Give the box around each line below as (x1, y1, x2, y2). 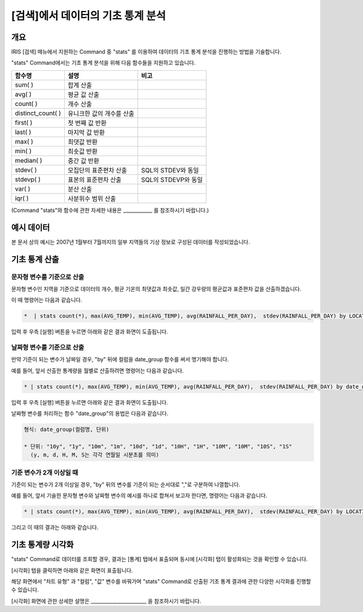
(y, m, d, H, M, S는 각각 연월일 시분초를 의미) (30, 452, 160, 458)
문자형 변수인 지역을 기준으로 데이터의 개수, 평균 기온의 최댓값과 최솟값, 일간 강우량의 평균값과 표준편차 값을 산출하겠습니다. (11, 285, 302, 292)
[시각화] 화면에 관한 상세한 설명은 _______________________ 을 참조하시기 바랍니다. (11, 597, 201, 605)
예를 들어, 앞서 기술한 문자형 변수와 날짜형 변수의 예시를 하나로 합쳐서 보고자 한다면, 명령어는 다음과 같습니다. (11, 492, 267, 499)
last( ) (15, 128, 31, 136)
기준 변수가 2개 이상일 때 (11, 468, 79, 476)
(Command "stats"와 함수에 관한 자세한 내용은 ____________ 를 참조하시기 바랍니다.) (11, 206, 209, 214)
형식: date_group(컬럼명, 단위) (24, 426, 110, 433)
